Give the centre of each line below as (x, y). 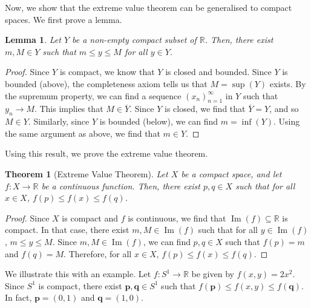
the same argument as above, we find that (83, 133)
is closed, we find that (205, 109)
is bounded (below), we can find (159, 121)
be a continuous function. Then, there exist (121, 185)
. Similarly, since (59, 121)
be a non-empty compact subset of (134, 40)
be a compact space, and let (231, 173)
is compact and (90, 218)
